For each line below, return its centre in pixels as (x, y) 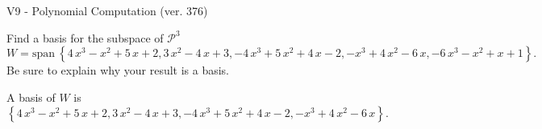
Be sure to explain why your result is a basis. (118, 70)
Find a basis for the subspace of (85, 37)
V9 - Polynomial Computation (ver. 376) (107, 10)
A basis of (31, 97)
